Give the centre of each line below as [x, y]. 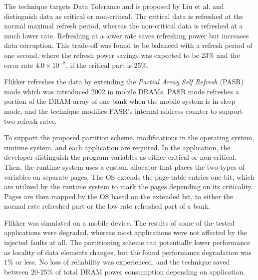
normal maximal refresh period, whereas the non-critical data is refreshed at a [124, 26]
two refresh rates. [30, 121]
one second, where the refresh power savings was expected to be [102, 55]
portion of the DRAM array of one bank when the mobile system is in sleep [120, 101]
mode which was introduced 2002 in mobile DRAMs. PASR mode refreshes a [122, 91]
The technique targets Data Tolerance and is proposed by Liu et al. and [114, 6]
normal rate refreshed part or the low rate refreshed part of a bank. [107, 206]
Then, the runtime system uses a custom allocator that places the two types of [124, 166]
